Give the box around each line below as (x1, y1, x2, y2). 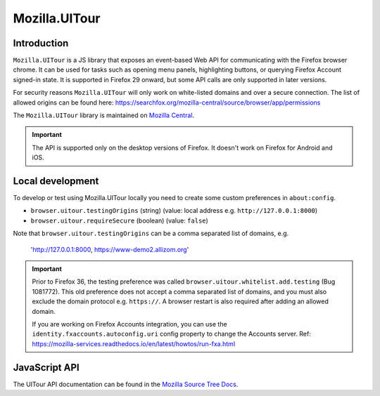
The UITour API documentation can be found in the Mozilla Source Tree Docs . (13, 380, 239, 388)
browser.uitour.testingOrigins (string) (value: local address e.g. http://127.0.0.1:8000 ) (30, 206, 318, 215)
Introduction (13, 37, 69, 49)
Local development (13, 176, 99, 187)
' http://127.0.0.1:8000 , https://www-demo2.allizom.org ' (30, 245, 189, 253)
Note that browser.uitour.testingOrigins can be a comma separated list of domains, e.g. (13, 229, 289, 238)
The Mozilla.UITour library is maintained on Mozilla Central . (13, 111, 195, 119)
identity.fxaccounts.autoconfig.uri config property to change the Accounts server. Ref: (32, 330, 311, 338)
